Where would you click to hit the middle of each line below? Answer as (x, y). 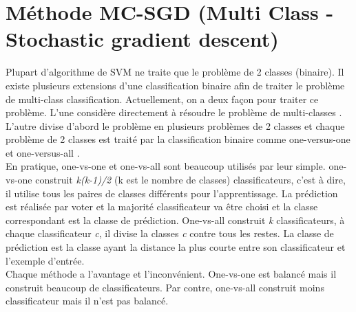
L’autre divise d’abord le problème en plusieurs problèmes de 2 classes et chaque (175, 125)
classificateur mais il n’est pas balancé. (87, 301)
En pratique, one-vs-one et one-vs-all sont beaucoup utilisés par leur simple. (166, 166)
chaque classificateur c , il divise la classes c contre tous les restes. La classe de (170, 233)
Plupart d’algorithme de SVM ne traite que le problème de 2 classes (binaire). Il (175, 72)
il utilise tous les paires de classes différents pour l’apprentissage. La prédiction (172, 193)
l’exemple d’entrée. (45, 260)
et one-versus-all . (43, 152)
